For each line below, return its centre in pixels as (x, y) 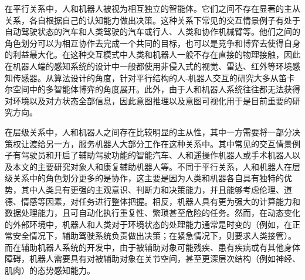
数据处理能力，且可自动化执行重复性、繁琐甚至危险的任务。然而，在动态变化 (152, 213)
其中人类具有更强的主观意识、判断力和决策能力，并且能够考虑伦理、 (152, 189)
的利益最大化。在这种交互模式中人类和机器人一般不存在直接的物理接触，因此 (152, 54)
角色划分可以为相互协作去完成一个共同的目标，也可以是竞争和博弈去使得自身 (152, 43)
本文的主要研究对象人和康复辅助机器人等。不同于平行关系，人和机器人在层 (156, 166)
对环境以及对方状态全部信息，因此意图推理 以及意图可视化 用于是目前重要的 (148, 100)
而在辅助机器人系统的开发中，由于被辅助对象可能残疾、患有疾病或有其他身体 (152, 247)
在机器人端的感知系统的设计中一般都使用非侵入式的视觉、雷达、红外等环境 (148, 66)
